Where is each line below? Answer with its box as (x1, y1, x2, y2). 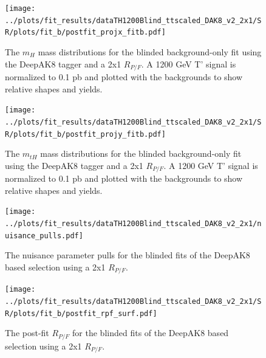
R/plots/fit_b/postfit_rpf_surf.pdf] (5, 309, 157, 318)
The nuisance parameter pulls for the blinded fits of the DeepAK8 (5, 249, 250, 261)
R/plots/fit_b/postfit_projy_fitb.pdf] (5, 129, 166, 139)
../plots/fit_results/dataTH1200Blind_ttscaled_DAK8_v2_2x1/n (5, 219, 262, 229)
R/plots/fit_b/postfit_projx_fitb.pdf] (5, 28, 166, 37)
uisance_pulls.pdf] (5, 231, 83, 240)
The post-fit (5, 326, 49, 339)
